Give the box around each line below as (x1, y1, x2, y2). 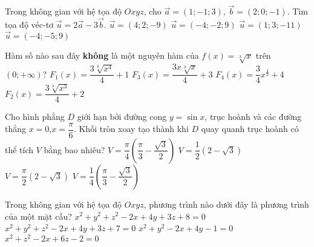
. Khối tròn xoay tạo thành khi (73, 122, 189, 135)
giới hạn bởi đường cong (77, 110, 167, 123)
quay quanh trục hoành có (201, 122, 299, 135)
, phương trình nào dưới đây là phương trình (143, 197, 309, 210)
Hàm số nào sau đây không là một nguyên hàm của (5, 48, 199, 61)
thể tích (5, 143, 34, 156)
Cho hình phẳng (5, 110, 65, 123)
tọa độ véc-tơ (5, 18, 54, 31)
